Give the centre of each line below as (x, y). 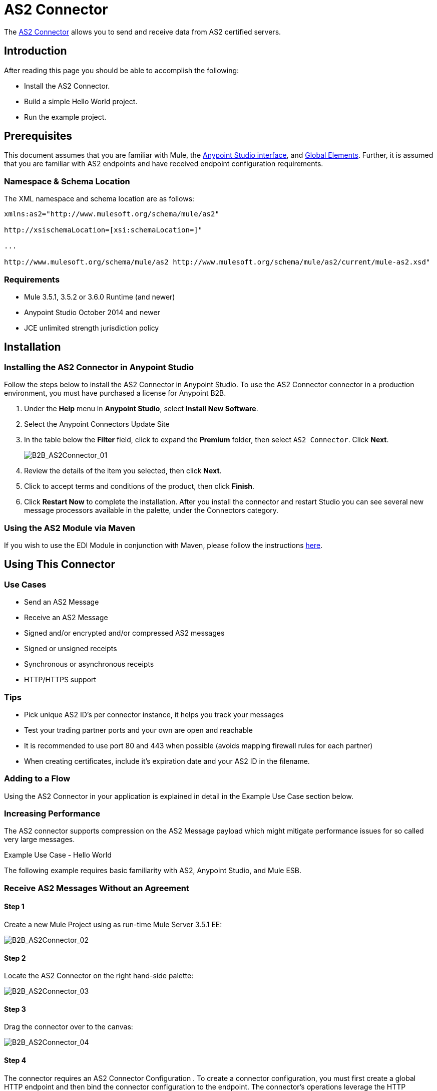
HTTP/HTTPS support (60, 680)
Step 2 (15, 958)
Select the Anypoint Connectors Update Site (97, 424)
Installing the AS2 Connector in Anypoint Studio (99, 367)
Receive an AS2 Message (66, 618)
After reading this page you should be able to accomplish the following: (122, 70)
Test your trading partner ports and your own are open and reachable (138, 730)
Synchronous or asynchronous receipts (89, 664)
